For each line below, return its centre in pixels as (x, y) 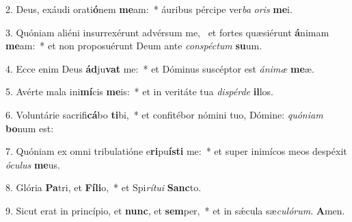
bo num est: (30, 128)
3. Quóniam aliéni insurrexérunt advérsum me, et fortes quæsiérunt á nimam (167, 32)
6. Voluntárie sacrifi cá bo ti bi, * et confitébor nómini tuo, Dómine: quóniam (164, 114)
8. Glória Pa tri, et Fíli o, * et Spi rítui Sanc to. (104, 187)
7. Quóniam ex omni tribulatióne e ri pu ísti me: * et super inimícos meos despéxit (176, 151)
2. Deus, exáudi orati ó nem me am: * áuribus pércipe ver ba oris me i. (149, 9)
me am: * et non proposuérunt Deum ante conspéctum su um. (134, 46)
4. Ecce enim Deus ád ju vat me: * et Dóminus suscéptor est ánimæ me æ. (160, 68)
